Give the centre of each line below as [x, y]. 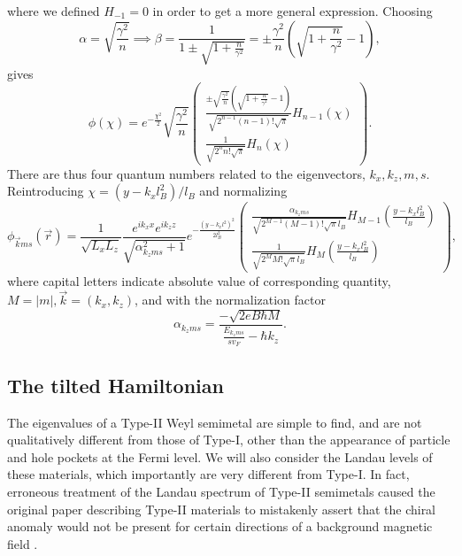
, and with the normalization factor [230, 300]
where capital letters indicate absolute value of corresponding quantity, [199, 280]
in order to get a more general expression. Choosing [293, 11]
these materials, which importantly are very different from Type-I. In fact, [208, 474]
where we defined [54, 11]
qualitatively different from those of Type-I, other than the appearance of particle [229, 440]
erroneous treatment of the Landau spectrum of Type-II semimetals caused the [221, 492]
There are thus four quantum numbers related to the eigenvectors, [186, 173]
